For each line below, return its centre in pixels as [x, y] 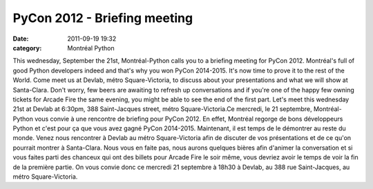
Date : [21, 39]
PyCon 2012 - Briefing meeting [103, 18]
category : [27, 48]
